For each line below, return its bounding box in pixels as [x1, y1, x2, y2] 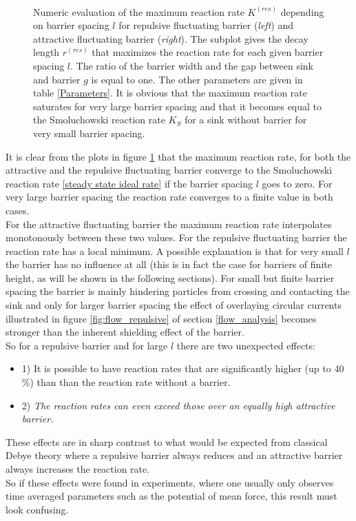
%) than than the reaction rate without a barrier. [21, 375, 231, 389]
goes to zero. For [262, 176, 333, 190]
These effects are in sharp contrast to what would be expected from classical [6, 434, 328, 449]
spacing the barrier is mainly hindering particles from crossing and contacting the [6, 284, 350, 298]
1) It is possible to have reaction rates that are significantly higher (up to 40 [21, 361, 344, 376]
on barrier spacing [33, 18, 109, 32]
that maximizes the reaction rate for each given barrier [92, 45, 324, 59]
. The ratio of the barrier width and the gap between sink [70, 58, 314, 72]
